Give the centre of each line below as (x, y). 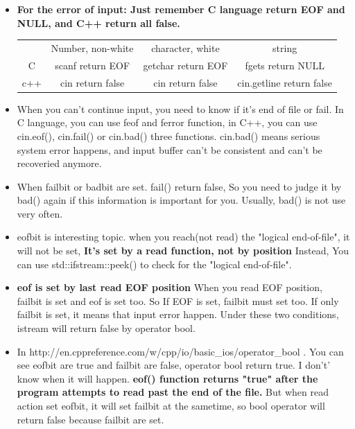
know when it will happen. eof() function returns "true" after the (167, 378)
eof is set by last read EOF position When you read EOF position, (170, 287)
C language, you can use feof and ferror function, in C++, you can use (167, 122)
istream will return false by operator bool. (106, 328)
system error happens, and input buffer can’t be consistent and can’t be (170, 149)
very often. (40, 213)
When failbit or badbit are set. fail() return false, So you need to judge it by (179, 186)
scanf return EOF (93, 65)
